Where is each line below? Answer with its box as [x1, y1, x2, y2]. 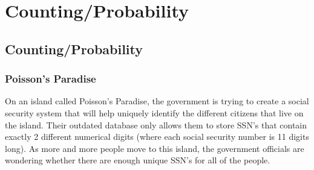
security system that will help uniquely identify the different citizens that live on [5, 106, 304, 119]
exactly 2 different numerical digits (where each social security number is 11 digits [5, 130, 309, 143]
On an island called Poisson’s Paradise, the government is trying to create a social [5, 95, 309, 107]
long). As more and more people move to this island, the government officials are [5, 142, 304, 154]
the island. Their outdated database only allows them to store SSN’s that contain [5, 118, 307, 131]
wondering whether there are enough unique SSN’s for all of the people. [5, 154, 270, 166]
